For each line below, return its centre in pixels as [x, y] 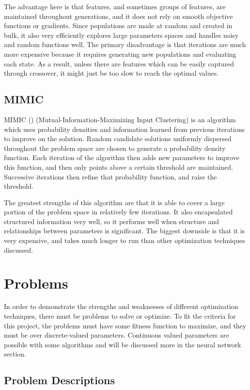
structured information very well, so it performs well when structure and [111, 221]
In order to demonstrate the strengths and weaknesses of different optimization [121, 306]
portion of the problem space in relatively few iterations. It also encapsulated [118, 212]
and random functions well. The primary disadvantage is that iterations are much [125, 44]
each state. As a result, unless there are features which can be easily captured [119, 63]
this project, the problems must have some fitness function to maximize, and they [125, 325]
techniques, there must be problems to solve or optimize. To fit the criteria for [120, 316]
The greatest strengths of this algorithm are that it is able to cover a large [114, 202]
